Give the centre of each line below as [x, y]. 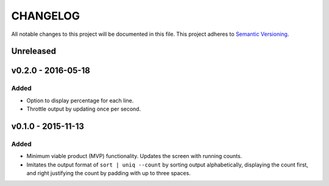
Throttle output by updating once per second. [84, 109]
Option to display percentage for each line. [80, 100]
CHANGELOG [46, 16]
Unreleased [34, 51]
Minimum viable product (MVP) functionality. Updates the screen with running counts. [134, 156]
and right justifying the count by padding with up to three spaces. [109, 173]
